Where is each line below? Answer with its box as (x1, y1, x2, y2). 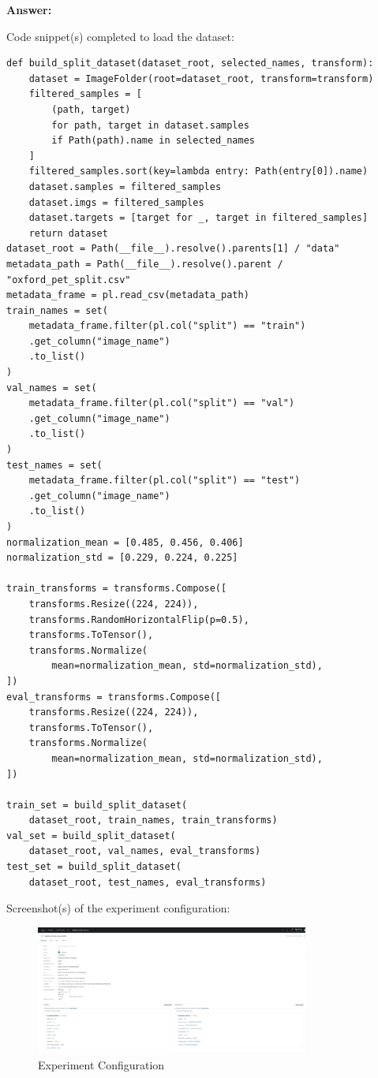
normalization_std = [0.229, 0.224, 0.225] (6, 552, 238, 564)
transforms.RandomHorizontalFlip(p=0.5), (28, 614, 249, 625)
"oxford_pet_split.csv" (6, 274, 131, 285)
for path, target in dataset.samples (51, 119, 249, 131)
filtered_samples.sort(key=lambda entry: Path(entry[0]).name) (28, 166, 369, 177)
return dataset (28, 227, 108, 239)
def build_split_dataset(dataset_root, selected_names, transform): (6, 58, 374, 69)
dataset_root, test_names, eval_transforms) (28, 876, 267, 888)
